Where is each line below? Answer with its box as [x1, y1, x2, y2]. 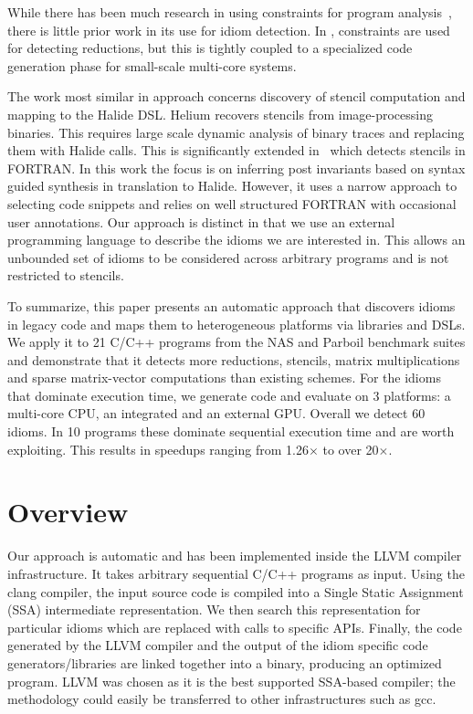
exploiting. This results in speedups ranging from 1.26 [7, 439, 309, 458]
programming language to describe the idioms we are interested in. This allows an [7, 230, 466, 249]
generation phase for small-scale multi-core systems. [7, 56, 297, 75]
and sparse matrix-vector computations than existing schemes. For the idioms [7, 368, 441, 387]
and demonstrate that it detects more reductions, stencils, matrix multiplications [7, 350, 460, 369]
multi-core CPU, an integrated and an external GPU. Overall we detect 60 [7, 404, 426, 423]
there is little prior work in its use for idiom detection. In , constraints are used [7, 20, 450, 39]
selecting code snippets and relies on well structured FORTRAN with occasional [7, 194, 457, 213]
